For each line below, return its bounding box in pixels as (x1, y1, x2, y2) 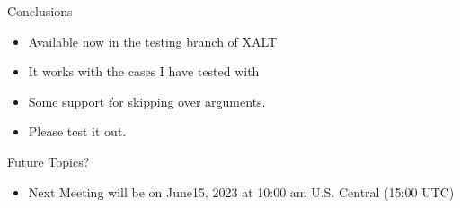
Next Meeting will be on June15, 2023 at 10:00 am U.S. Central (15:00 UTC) (28, 182, 455, 201)
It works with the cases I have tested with (28, 62, 260, 81)
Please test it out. (28, 122, 127, 141)
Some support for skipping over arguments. (28, 91, 266, 110)
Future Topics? (7, 152, 90, 170)
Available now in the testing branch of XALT (28, 31, 278, 50)
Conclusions (7, 2, 73, 20)
